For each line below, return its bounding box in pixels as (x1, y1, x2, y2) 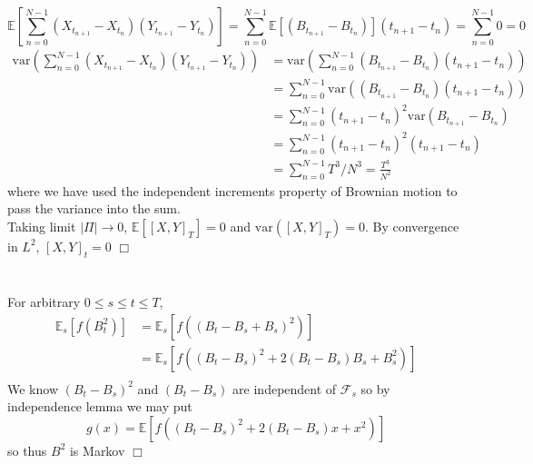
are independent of (232, 379, 337, 398)
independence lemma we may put (7, 397, 192, 416)
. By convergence (364, 216, 459, 235)
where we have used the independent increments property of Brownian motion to (7, 181, 458, 200)
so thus (7, 440, 47, 459)
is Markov (69, 440, 125, 459)
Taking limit (7, 216, 76, 235)
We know (7, 379, 58, 398)
